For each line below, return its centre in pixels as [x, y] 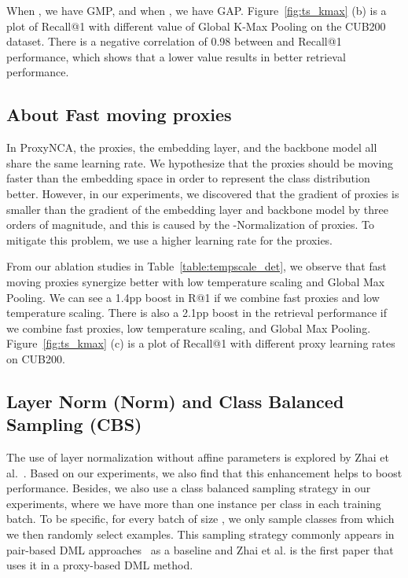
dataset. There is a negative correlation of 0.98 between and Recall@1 [174, 41]
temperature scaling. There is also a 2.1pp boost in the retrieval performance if [197, 313]
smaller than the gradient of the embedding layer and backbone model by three [197, 209]
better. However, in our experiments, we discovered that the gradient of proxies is [203, 193]
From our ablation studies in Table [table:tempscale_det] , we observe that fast [197, 266]
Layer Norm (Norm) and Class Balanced [175, 401]
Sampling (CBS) [74, 424]
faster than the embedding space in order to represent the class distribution [188, 178]
